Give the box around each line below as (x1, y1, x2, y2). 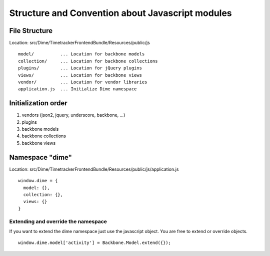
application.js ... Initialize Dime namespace (18, 86, 137, 92)
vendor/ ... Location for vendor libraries (18, 79, 147, 85)
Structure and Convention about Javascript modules (9, 7, 232, 18)
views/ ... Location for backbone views (18, 72, 142, 78)
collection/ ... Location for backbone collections (18, 58, 158, 64)
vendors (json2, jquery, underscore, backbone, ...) (21, 112, 125, 118)
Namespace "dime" (9, 153, 72, 162)
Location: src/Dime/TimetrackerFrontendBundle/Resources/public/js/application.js (9, 166, 179, 172)
